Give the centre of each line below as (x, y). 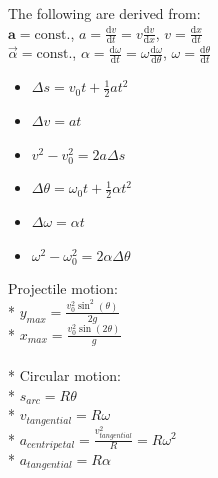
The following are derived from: (104, 13)
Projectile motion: (63, 288)
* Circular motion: (64, 374)
